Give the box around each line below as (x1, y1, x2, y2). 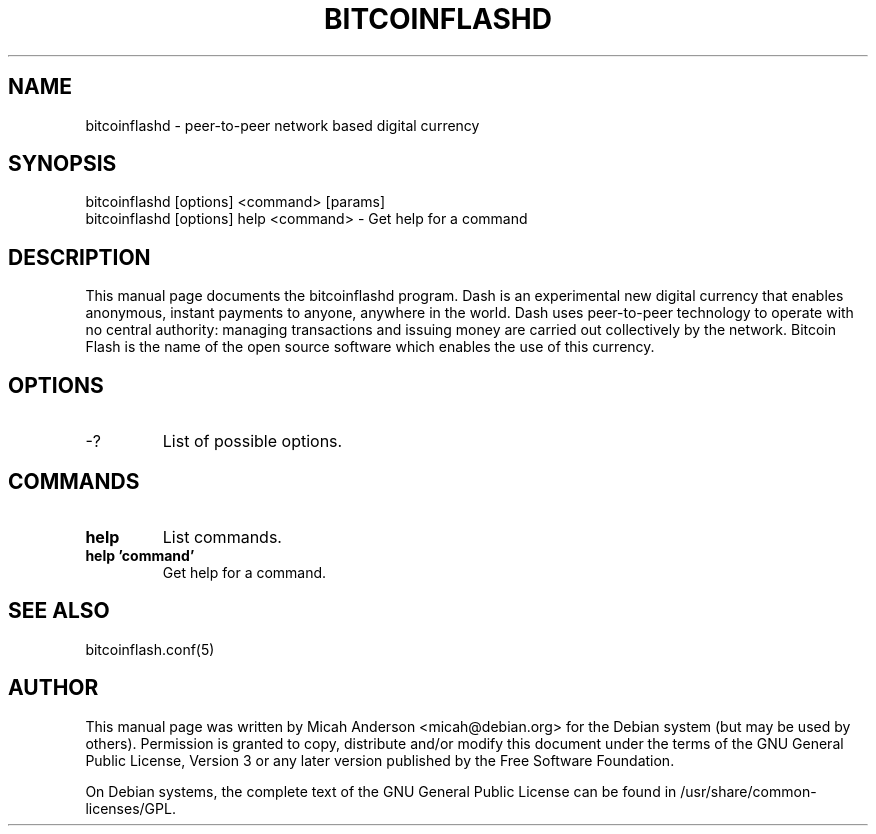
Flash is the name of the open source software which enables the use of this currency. (85, 338, 655, 356)
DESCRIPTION (8, 244, 151, 270)
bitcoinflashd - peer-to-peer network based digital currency (85, 116, 480, 134)
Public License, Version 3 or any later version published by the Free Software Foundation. (85, 751, 675, 769)
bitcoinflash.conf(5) (85, 640, 215, 658)
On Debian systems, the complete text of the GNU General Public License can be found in (85, 782, 677, 800)
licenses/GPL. (85, 799, 176, 817)
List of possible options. (162, 431, 343, 452)
